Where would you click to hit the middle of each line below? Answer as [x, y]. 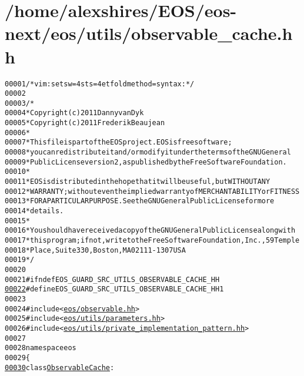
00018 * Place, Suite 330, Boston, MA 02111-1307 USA [95, 250]
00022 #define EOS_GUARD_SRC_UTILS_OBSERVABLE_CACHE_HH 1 [114, 289]
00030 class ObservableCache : [60, 367]
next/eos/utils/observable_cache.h [149, 33]
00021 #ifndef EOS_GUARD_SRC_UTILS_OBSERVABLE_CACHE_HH [112, 279]
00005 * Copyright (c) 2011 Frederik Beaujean [85, 123]
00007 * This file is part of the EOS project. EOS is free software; [118, 142]
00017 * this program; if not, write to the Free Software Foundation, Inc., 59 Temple [152, 240]
